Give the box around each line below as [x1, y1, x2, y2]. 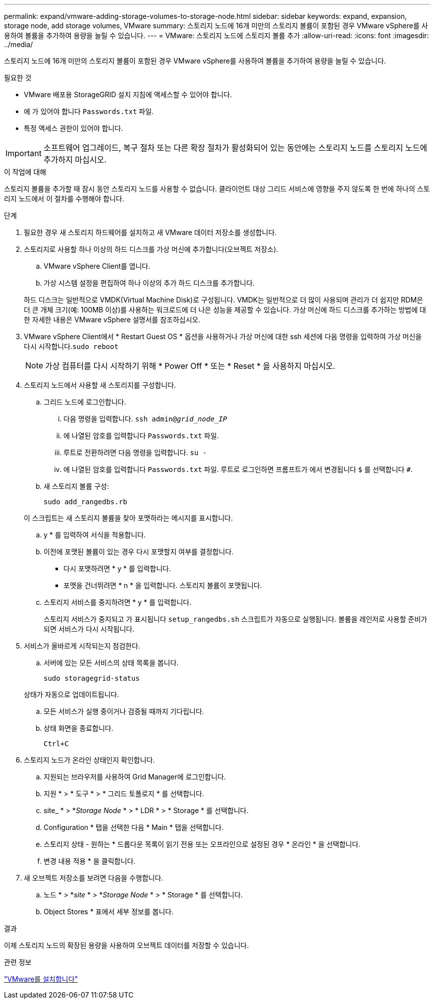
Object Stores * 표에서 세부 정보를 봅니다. [44, 907, 174, 916]
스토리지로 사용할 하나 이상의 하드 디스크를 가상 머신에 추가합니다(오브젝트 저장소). [24, 245, 278, 253]
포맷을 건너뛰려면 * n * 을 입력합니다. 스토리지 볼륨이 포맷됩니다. [63, 581, 262, 590]
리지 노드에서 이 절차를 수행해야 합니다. [4, 194, 124, 203]
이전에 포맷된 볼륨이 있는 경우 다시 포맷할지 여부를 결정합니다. [44, 547, 234, 556]
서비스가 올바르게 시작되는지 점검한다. [24, 642, 140, 650]
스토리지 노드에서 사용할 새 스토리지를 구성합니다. [24, 381, 176, 389]
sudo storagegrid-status [44, 674, 140, 682]
